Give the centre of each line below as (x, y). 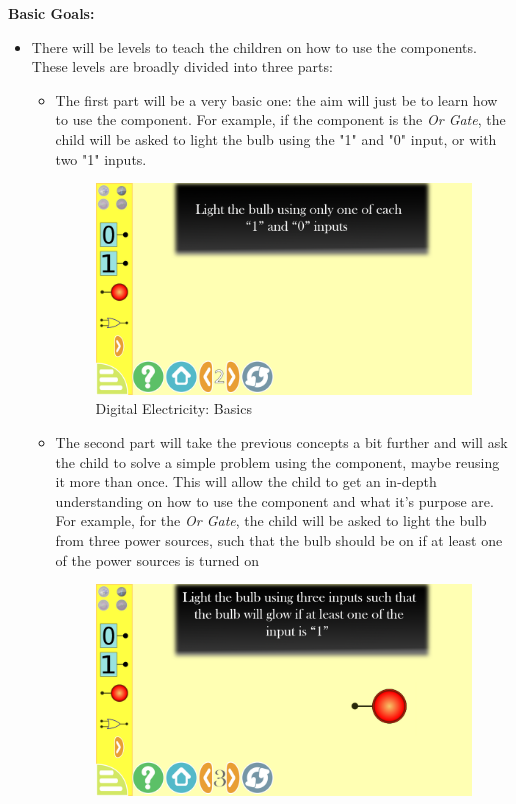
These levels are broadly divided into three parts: (182, 66)
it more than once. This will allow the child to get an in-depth (246, 481)
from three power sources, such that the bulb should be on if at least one (279, 540)
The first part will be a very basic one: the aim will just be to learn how (276, 99)
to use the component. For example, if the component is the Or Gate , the (280, 119)
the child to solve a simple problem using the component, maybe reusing (277, 461)
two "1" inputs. (101, 158)
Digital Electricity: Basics (173, 408)
